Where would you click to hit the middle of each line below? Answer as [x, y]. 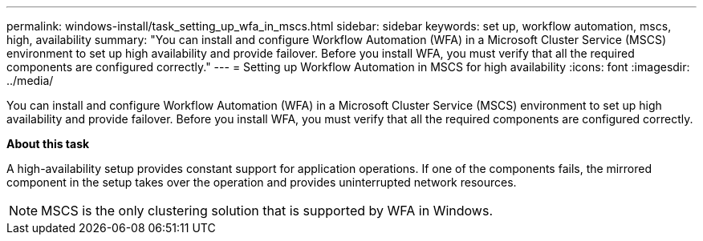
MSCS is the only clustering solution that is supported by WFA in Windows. [267, 211]
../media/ [30, 80]
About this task [48, 144]
